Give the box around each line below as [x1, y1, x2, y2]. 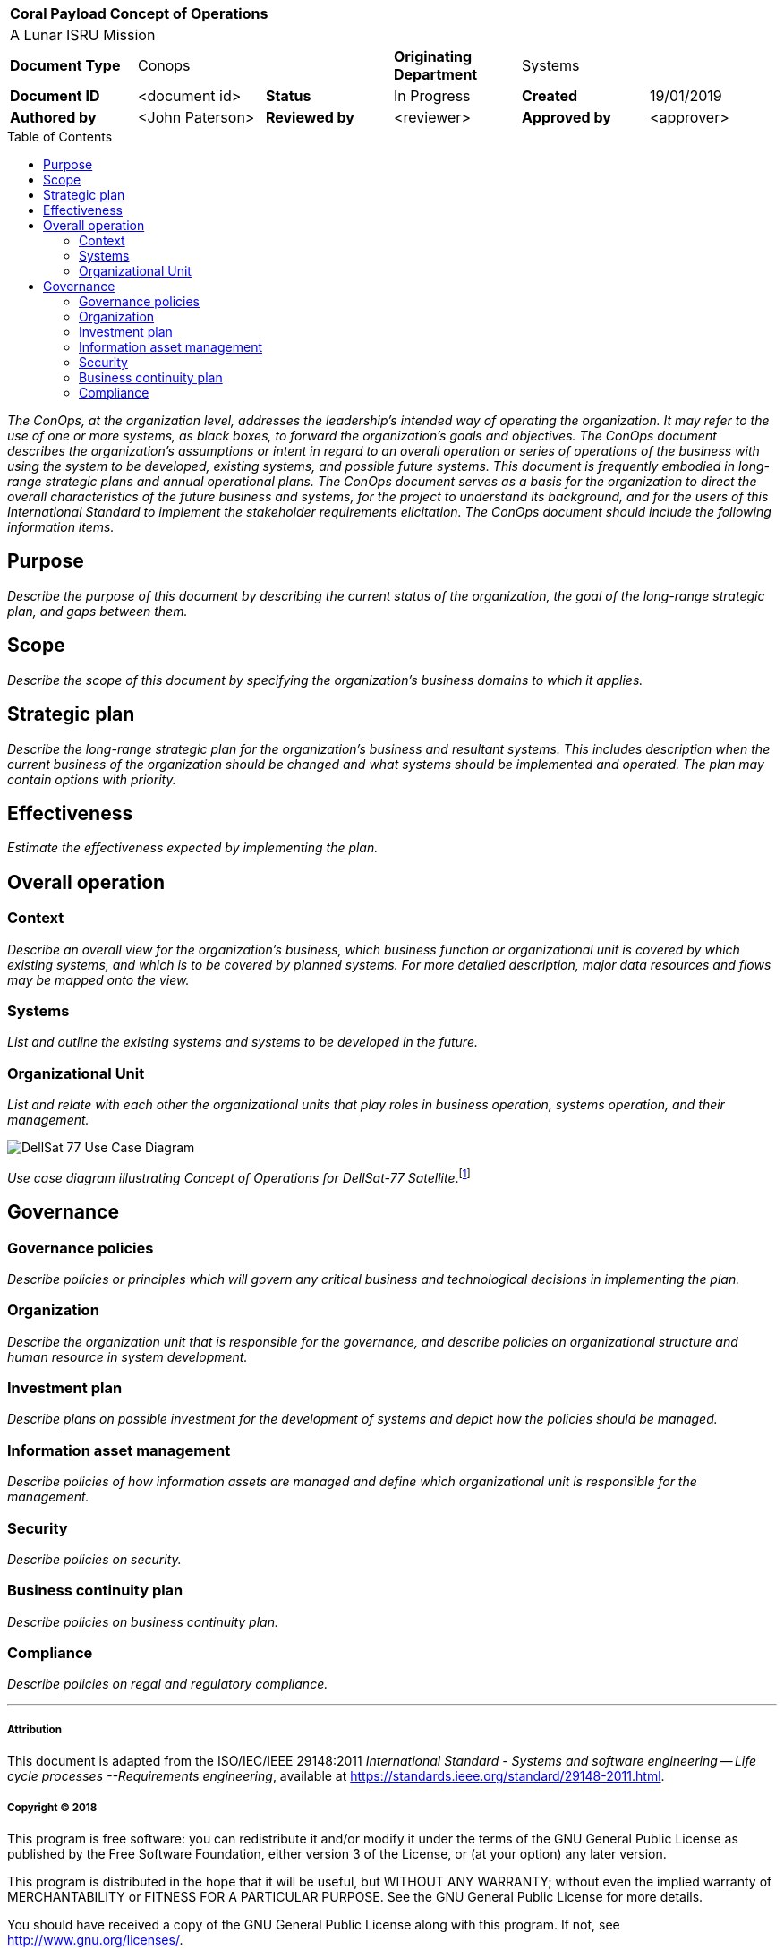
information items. [7, 519, 115, 535]
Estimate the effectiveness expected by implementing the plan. [7, 840, 379, 856]
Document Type [10, 56, 121, 74]
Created [521, 87, 578, 105]
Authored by [10, 108, 97, 126]
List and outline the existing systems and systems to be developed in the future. [7, 1034, 478, 1050]
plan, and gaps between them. [7, 603, 188, 619]
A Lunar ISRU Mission [10, 26, 156, 44]
